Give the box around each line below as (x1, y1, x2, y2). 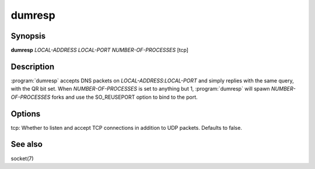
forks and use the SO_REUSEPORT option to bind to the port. (51, 94, 198, 101)
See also (10, 139, 43, 149)
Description (10, 61, 55, 71)
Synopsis (10, 31, 46, 41)
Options (10, 109, 41, 119)
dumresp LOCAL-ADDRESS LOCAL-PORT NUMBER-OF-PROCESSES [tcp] (10, 47, 189, 54)
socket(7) (10, 155, 34, 162)
